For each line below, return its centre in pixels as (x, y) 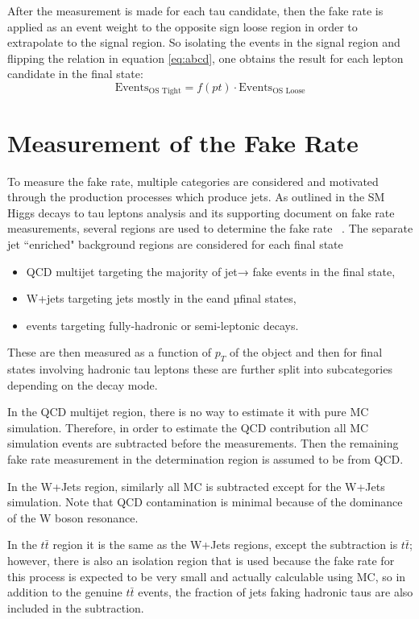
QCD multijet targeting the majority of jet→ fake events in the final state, (211, 271)
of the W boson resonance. (73, 517)
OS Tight (165, 91)
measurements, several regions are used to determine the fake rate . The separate (210, 228)
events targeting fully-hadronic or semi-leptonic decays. (162, 325)
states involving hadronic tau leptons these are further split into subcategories (200, 369)
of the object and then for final (306, 352)
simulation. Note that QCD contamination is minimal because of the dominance (205, 502)
